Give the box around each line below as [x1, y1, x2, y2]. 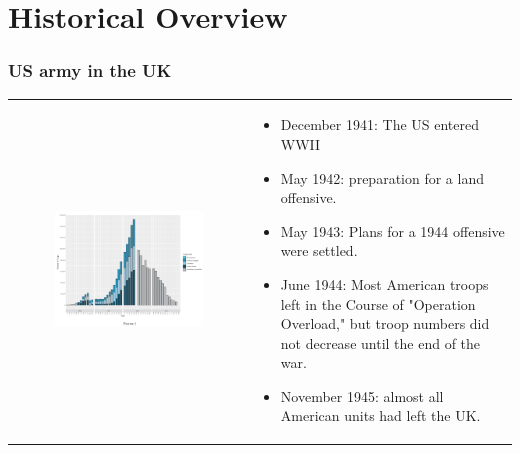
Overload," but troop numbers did [280, 313, 490, 334]
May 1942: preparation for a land [280, 167, 484, 188]
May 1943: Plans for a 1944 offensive [280, 220, 505, 241]
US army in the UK [8, 58, 172, 83]
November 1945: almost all [280, 385, 444, 406]
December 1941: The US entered [280, 114, 479, 135]
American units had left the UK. [280, 405, 481, 426]
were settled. [280, 240, 358, 261]
